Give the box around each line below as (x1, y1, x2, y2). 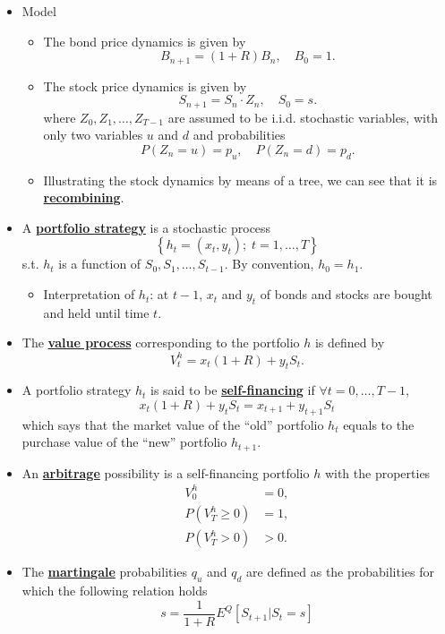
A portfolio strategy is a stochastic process (21, 218, 271, 236)
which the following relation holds (21, 581, 208, 600)
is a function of (58, 254, 141, 273)
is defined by (314, 333, 385, 352)
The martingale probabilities (21, 562, 188, 581)
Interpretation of (43, 285, 135, 304)
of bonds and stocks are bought (260, 285, 432, 304)
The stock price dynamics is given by (43, 76, 247, 95)
